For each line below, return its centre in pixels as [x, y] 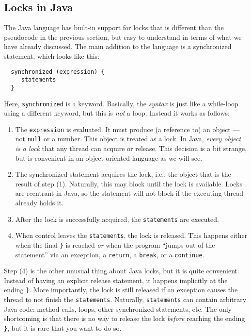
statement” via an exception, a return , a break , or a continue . [110, 254]
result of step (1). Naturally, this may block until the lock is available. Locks [129, 183]
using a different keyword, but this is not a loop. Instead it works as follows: [117, 113]
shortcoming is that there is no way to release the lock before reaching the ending [125, 318]
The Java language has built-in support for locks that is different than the [114, 27]
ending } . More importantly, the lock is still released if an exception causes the [121, 290]
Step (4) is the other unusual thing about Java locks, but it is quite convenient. [122, 271]
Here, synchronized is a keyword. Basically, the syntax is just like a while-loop [121, 103]
